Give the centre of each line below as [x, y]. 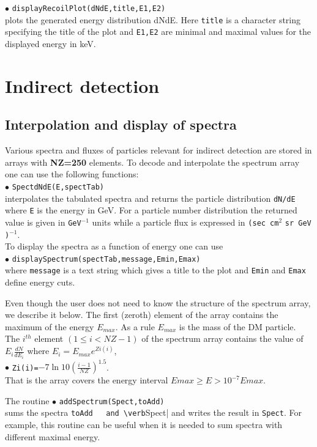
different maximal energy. [53, 436]
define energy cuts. [40, 282]
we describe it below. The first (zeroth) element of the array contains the [142, 315]
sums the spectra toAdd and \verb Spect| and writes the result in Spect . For [153, 412]
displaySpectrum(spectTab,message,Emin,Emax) [106, 259]
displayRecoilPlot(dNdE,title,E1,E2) [89, 9]
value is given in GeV [43, 222]
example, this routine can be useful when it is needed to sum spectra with [144, 424]
